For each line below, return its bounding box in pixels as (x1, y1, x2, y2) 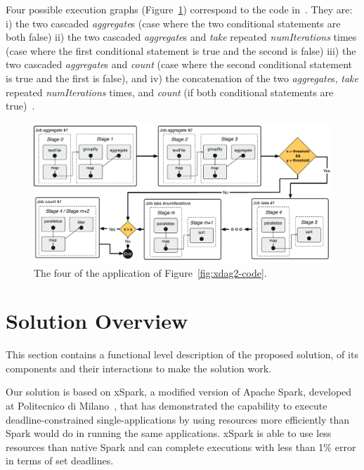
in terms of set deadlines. (6, 453, 114, 468)
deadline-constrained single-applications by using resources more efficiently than (6, 412, 350, 426)
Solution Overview (6, 306, 188, 335)
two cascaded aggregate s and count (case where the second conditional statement (6, 57, 352, 72)
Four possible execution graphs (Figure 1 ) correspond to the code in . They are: (6, 2, 353, 16)
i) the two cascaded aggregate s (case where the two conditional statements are (6, 15, 341, 30)
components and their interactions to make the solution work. (6, 360, 271, 375)
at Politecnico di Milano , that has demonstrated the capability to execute (6, 398, 327, 412)
